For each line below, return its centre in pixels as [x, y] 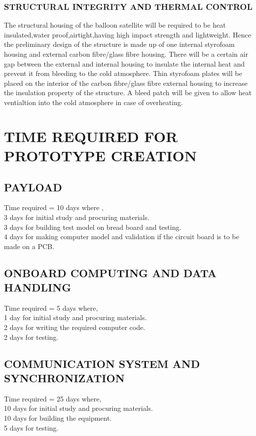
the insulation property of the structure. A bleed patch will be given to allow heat [128, 92]
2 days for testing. [31, 337]
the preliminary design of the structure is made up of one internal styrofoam [119, 44]
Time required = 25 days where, [53, 398]
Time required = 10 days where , [54, 207]
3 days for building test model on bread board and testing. [93, 227]
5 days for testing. [31, 427]
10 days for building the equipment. [58, 418]
